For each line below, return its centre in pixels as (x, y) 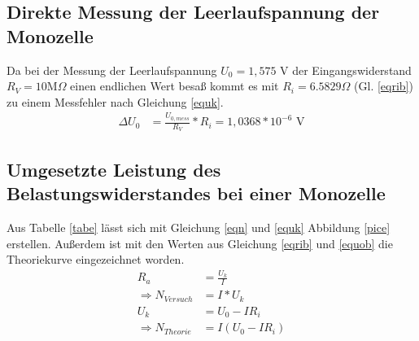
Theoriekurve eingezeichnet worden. (96, 259)
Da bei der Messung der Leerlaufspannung (112, 70)
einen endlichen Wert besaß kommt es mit (175, 86)
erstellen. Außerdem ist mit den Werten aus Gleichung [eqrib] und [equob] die (200, 243)
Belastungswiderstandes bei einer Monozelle (196, 193)
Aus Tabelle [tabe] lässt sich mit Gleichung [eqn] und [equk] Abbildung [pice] (199, 227)
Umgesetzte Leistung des (114, 169)
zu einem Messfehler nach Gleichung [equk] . (115, 101)
